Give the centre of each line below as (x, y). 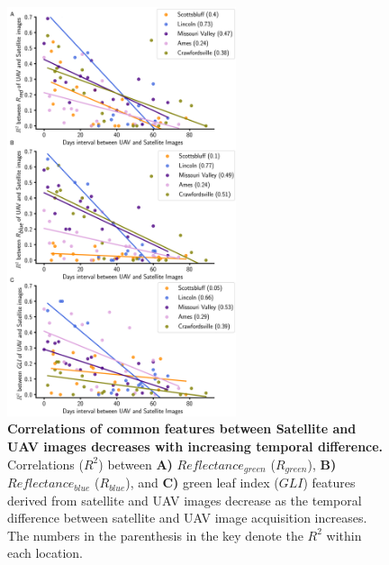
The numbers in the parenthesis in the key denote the (155, 535)
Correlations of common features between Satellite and (182, 428)
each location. (45, 553)
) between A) (136, 464)
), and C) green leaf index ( (202, 483)
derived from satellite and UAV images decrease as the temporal (185, 500)
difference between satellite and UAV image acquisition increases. (187, 518)
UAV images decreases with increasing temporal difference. (195, 446)
